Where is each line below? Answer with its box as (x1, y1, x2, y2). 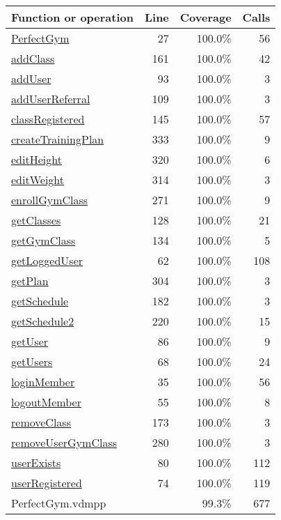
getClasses (11, 212, 61, 228)
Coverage (179, 9, 232, 25)
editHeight (11, 151, 62, 167)
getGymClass (11, 232, 76, 248)
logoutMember (11, 394, 81, 410)
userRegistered (11, 475, 82, 491)
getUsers (11, 353, 53, 369)
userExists (11, 454, 61, 471)
